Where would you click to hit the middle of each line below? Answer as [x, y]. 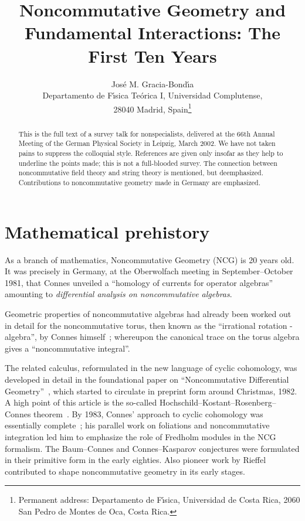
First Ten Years [152, 55]
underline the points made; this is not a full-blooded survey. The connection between [148, 163]
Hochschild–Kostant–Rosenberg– [218, 402]
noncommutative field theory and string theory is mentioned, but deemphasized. [141, 173]
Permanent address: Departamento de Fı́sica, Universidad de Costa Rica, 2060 [159, 500]
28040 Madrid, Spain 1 [152, 108]
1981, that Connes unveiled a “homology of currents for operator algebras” [139, 282]
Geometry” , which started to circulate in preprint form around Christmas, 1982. [151, 391]
